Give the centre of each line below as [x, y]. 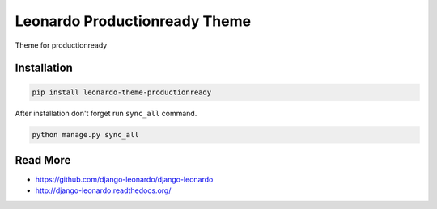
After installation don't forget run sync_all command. [106, 113]
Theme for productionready [61, 45]
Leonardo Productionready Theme [133, 21]
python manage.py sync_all [85, 134]
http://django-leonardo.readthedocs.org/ [103, 190]
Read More [43, 160]
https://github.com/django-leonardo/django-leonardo [124, 180]
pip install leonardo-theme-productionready [122, 92]
